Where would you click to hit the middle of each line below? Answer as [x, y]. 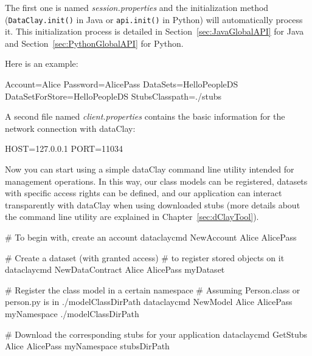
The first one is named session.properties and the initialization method [137, 7]
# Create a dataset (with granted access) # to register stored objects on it [145, 257]
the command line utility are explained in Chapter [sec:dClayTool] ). [132, 217]
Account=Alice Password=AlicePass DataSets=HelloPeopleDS [122, 84]
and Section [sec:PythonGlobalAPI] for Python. [94, 43]
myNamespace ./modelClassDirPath [72, 313]
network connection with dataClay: [70, 128]
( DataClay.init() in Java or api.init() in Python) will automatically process [154, 19]
